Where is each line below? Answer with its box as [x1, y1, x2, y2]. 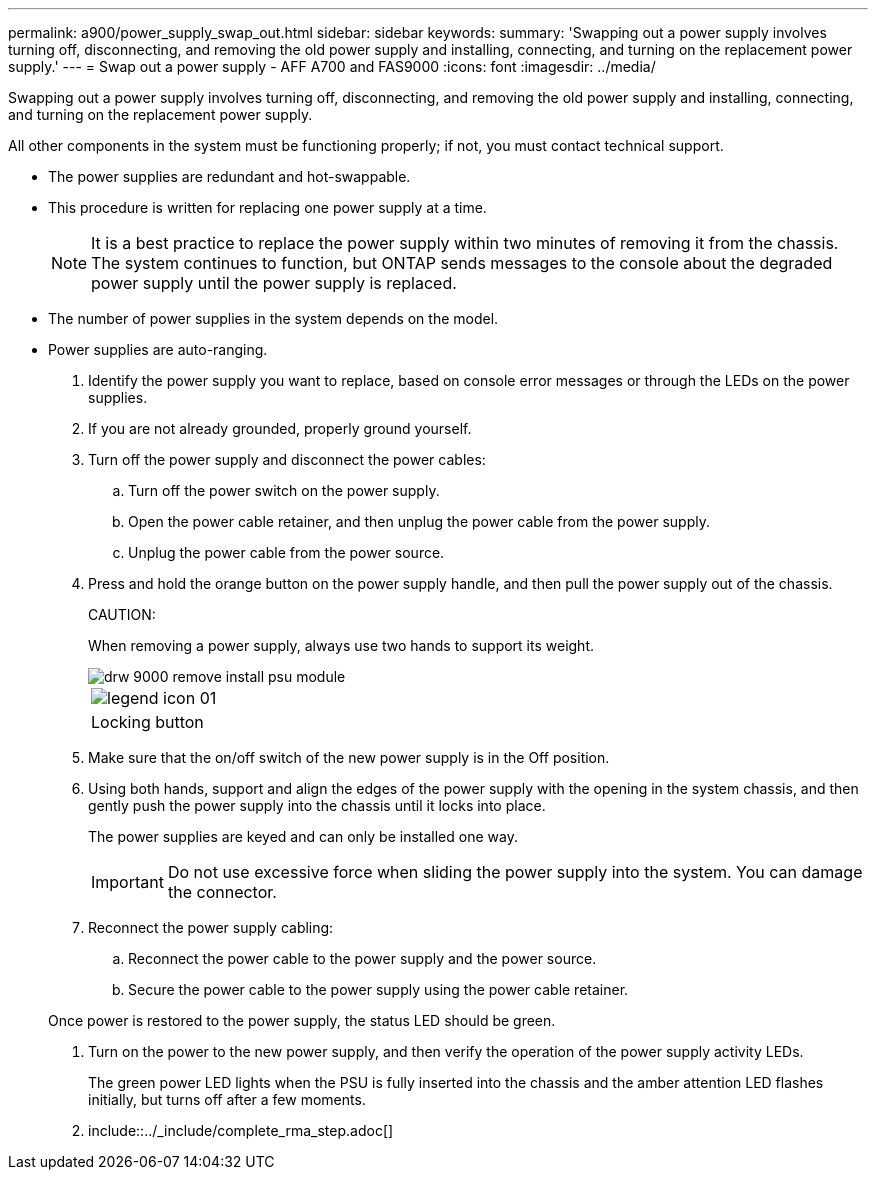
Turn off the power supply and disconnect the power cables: [88, 451, 486, 468]
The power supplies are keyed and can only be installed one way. [88, 828, 518, 845]
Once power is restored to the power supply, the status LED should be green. [48, 1012, 556, 1029]
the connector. [167, 882, 277, 902]
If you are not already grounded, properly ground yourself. [88, 420, 472, 437]
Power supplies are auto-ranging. [48, 341, 268, 358]
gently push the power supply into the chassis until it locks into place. [88, 797, 546, 814]
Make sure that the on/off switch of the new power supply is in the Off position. [88, 749, 610, 766]
